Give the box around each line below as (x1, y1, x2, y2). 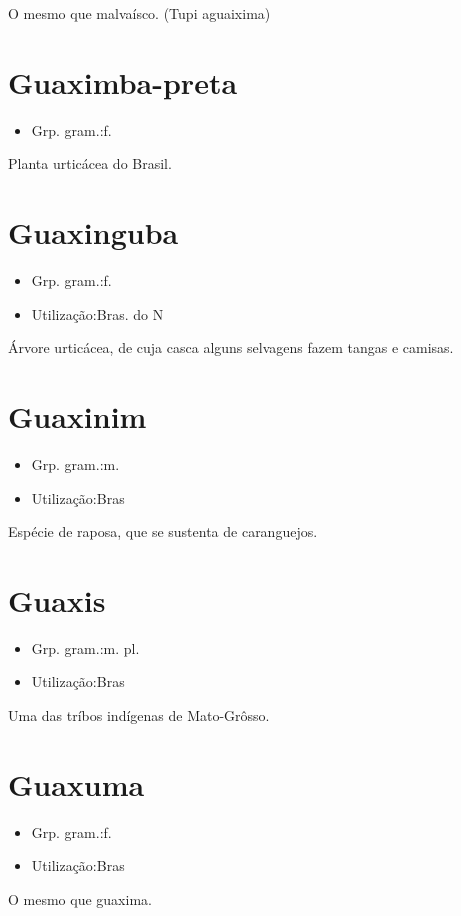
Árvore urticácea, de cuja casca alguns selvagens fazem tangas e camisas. (8, 337, 454, 358)
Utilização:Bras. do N (31, 303, 164, 324)
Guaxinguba (8, 212, 179, 253)
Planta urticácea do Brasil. (8, 153, 172, 174)
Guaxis (8, 579, 106, 620)
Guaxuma (8, 763, 145, 804)
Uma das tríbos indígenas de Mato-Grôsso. (8, 705, 270, 726)
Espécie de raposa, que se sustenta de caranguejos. (8, 521, 318, 542)
